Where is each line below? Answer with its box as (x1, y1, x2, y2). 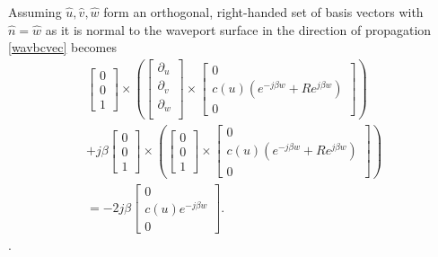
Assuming (8, 3, 62, 21)
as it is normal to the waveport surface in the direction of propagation (45, 20, 432, 39)
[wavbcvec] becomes (8, 38, 117, 57)
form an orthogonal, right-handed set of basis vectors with (103, 3, 424, 21)
